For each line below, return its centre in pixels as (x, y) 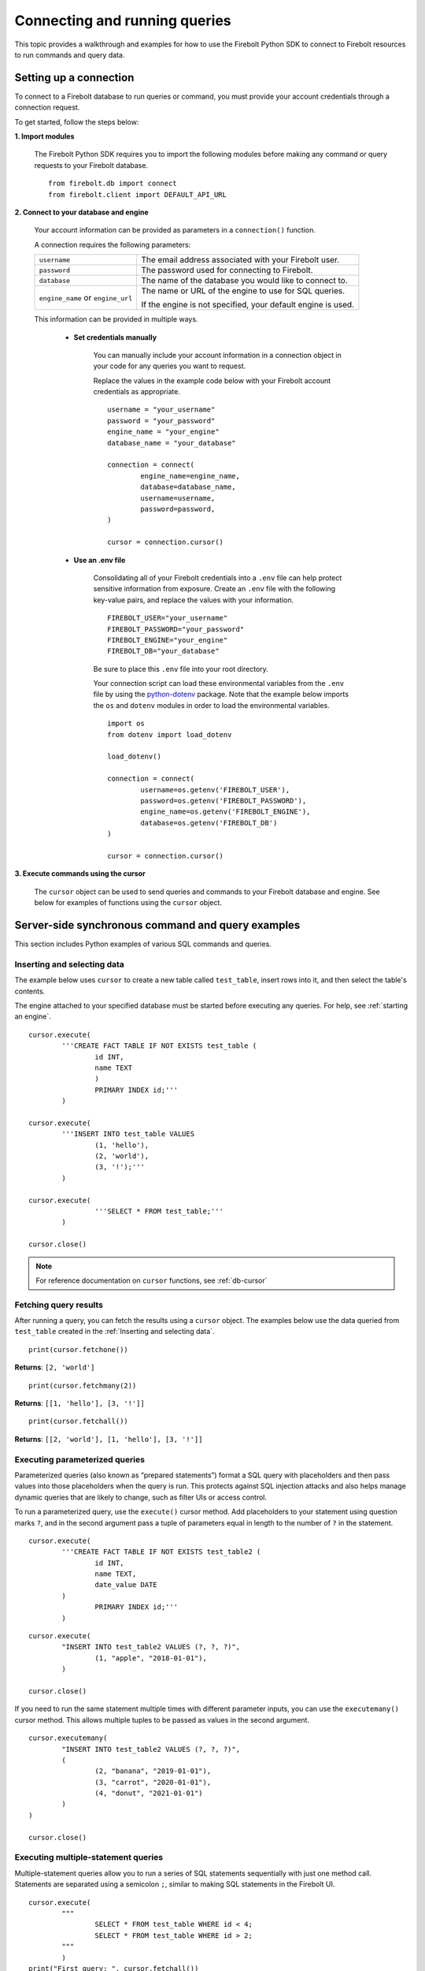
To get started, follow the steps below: (77, 121)
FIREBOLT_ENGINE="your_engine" (168, 640)
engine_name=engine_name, (190, 476)
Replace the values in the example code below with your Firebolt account (212, 380)
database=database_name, (188, 487)
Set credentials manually (115, 337)
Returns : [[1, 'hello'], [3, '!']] (79, 1403)
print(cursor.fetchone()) (79, 1349)
